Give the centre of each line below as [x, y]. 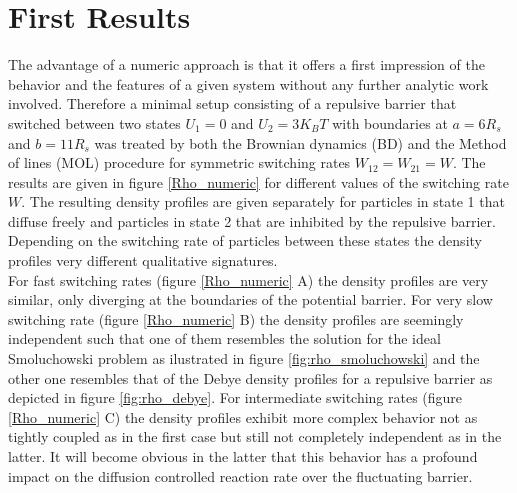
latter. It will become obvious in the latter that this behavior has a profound [243, 456]
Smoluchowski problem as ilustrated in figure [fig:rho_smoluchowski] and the [244, 358]
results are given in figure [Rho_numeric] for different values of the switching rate [258, 181]
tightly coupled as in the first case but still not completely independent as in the [255, 436]
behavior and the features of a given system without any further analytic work [248, 83]
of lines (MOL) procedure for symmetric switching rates [179, 162]
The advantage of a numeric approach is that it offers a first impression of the [246, 64]
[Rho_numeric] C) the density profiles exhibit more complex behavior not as [243, 416]
